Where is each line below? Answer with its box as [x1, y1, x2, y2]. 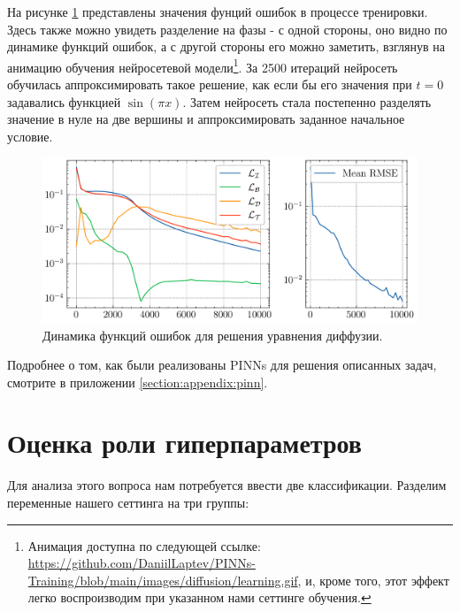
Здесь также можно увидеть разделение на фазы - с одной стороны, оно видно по [7, 19, 448, 38]
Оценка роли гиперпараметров [7, 425, 362, 461]
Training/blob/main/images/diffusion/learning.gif [27, 570, 298, 589]
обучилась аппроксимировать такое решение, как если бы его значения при [7, 75, 412, 94]
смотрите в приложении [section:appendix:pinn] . [7, 372, 268, 391]
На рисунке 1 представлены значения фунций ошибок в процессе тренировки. [7, 3, 428, 20]
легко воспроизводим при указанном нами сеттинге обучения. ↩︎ [27, 588, 372, 607]
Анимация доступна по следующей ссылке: [27, 536, 261, 555]
